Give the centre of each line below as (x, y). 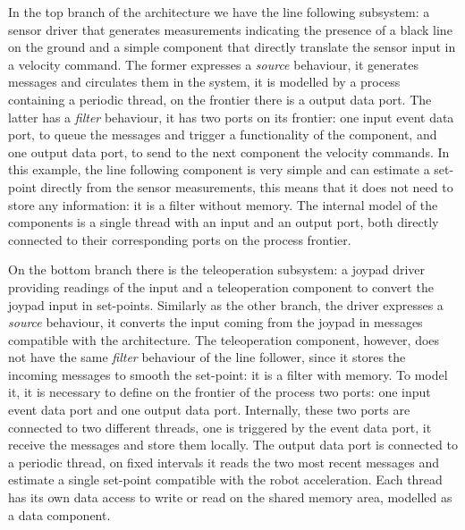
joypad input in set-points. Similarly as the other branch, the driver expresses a (226, 304)
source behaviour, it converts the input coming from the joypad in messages (216, 322)
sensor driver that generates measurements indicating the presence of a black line (230, 29)
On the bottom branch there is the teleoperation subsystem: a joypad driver (217, 269)
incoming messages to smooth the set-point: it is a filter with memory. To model (228, 374)
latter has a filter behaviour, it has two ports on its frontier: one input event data (231, 117)
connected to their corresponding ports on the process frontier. (180, 239)
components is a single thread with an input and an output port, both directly (224, 222)
